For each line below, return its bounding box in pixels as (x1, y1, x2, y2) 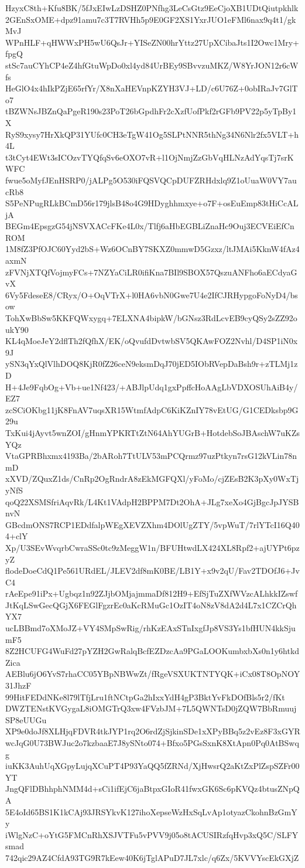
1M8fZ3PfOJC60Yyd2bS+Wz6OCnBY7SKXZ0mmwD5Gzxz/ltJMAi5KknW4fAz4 (5, 243, 300, 255)
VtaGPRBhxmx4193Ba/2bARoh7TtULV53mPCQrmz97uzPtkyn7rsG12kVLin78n (5, 450, 297, 462)
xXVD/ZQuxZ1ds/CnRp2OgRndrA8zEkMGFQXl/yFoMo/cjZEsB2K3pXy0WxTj (5, 472, 299, 485)
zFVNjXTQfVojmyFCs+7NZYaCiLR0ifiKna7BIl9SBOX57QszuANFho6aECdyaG (5, 265, 297, 278)
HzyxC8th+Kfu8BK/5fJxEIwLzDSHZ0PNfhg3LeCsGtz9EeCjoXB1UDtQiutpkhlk (5, 2, 299, 13)
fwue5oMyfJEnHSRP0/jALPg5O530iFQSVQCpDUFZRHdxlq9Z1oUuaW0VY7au (5, 173, 297, 186)
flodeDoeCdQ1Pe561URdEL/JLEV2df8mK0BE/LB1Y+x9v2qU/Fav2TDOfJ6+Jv (5, 564, 300, 577)
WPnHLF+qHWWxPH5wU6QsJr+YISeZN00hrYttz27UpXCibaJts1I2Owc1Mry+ (5, 36, 299, 48)
